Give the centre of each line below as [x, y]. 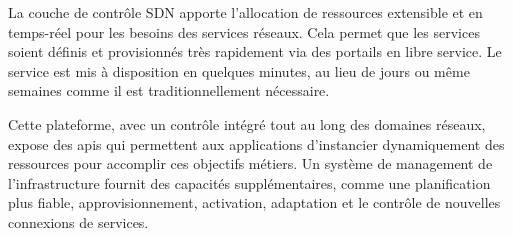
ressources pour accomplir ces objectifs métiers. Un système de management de [250, 163]
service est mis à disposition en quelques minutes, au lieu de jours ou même [239, 70]
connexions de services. [78, 221]
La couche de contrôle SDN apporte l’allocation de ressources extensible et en [245, 12]
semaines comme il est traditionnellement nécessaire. [169, 90]
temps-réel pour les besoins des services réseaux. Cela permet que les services [244, 31]
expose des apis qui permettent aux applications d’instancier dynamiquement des [256, 143]
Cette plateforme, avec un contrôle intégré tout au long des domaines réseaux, [247, 123]
